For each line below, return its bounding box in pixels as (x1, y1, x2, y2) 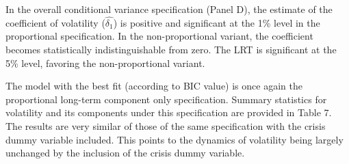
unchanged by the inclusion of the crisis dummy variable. (5, 146, 245, 160)
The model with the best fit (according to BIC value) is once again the (5, 79, 302, 93)
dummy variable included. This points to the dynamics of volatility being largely (5, 132, 344, 146)
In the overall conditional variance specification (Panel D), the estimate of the (5, 2, 333, 16)
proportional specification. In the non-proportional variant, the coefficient (5, 29, 313, 43)
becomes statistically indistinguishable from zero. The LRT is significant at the (5, 42, 337, 56)
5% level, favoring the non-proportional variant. (5, 55, 205, 70)
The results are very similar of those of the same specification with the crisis (5, 118, 326, 133)
